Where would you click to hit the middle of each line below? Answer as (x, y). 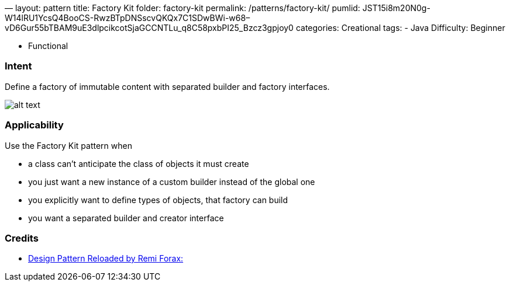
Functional (48, 46)
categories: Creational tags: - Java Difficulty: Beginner (400, 28)
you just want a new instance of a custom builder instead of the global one (172, 182)
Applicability (34, 125)
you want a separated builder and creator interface (126, 218)
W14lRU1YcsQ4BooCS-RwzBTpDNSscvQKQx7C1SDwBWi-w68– (127, 18)
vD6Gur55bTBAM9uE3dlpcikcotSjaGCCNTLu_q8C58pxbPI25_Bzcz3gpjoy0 (149, 28)
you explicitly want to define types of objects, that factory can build (158, 200)
